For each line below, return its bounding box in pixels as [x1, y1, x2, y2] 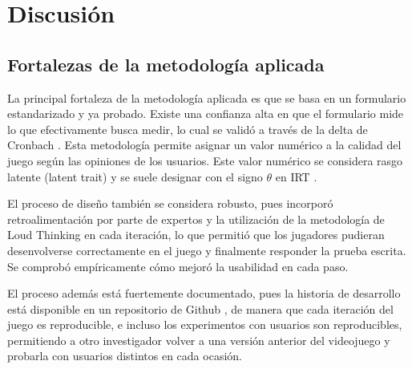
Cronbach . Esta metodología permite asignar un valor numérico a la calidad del [7, 136, 402, 153]
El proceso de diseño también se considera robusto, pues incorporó [7, 195, 333, 212]
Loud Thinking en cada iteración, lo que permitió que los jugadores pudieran [7, 226, 385, 243]
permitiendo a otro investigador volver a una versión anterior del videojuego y [7, 331, 390, 348]
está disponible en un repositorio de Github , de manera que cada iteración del [7, 300, 394, 317]
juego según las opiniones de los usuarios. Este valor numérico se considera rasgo [7, 152, 403, 168]
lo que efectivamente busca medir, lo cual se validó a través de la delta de [7, 120, 368, 137]
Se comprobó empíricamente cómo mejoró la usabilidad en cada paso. [7, 257, 349, 274]
